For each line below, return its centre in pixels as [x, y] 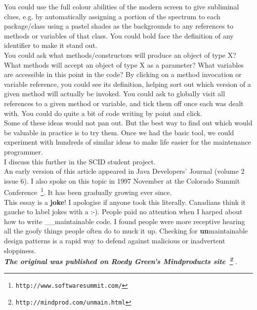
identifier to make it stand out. [51, 45]
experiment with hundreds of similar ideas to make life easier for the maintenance [128, 142]
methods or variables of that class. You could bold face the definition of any [119, 35]
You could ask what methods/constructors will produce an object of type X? [120, 55]
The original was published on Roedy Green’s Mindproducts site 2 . [121, 260]
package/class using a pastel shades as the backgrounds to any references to [119, 26]
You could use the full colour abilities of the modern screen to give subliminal [122, 6]
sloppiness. [20, 250]
